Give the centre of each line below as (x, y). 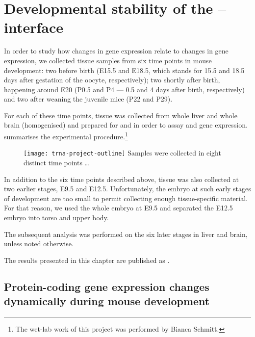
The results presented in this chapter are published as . (87, 260)
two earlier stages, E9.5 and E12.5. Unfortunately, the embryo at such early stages (127, 189)
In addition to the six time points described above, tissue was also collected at (121, 179)
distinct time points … (56, 162)
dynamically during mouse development (107, 301)
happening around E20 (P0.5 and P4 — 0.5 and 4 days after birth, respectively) (124, 89)
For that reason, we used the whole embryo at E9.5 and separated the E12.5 (118, 208)
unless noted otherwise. (39, 244)
